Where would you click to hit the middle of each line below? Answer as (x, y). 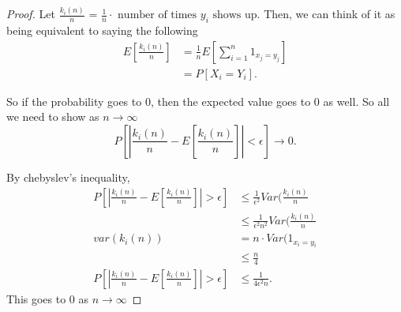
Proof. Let (31, 14)
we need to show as (53, 117)
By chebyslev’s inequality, (68, 177)
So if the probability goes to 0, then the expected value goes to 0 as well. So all (198, 101)
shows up (235, 15)
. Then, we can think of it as (326, 14)
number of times (157, 15)
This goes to (36, 298)
